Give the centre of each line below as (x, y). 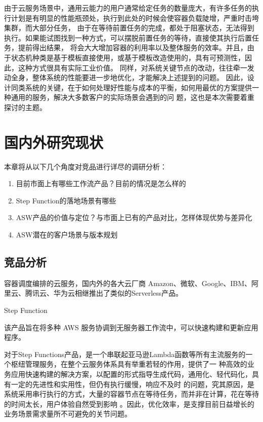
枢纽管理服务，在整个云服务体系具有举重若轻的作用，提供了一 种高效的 (129, 364)
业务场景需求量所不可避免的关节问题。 (68, 414)
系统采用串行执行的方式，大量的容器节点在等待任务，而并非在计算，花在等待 (131, 394)
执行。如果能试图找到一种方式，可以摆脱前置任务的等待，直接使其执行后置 (128, 37)
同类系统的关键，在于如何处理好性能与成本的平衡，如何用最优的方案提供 (131, 87)
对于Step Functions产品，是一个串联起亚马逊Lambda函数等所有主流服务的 (125, 354)
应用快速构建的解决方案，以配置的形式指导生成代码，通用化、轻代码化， (131, 374)
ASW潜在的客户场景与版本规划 (67, 235)
